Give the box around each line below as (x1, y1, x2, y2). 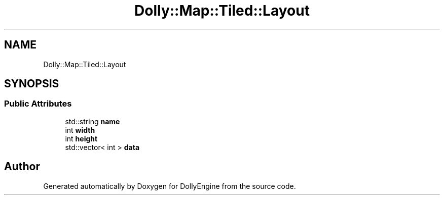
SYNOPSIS (4, 77, 59, 90)
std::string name (65, 117, 120, 126)
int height (65, 134, 98, 143)
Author (4, 160, 40, 173)
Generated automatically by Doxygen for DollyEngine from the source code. (43, 181, 296, 190)
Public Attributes (4, 98, 72, 109)
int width (65, 125, 95, 134)
